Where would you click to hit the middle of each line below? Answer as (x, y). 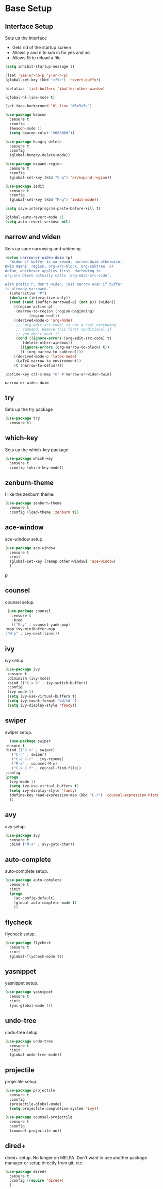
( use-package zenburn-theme (33, 503)
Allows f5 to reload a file (36, 58)
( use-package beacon (26, 115)
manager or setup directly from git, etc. (44, 1163)
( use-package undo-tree (29, 1041)
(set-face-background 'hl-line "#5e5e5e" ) (49, 106)
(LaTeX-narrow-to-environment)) (49, 361)
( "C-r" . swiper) (29, 755)
